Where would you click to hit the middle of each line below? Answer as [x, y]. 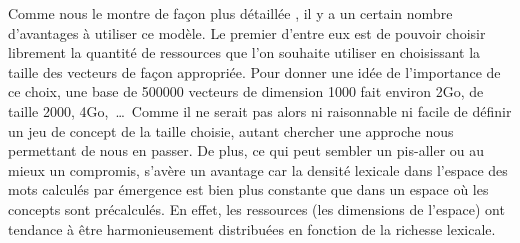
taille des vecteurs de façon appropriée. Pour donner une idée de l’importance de [254, 71]
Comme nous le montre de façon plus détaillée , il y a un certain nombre [230, 13]
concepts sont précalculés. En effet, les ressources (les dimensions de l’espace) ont [256, 208]
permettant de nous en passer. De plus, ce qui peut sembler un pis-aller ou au [246, 150]
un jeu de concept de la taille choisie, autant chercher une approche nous [231, 130]
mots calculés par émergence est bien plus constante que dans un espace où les [248, 189]
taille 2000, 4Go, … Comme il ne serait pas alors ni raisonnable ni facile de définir [260, 110]
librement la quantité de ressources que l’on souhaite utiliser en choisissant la [244, 52]
